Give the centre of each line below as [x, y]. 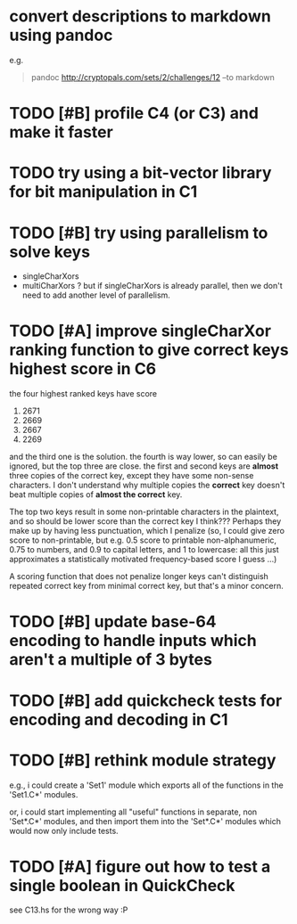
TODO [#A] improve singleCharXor [140, 331]
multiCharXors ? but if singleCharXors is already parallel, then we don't [152, 286]
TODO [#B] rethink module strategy [143, 760]
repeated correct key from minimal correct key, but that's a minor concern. [146, 586]
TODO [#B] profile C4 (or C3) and [134, 114]
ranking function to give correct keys [149, 350]
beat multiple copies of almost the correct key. [96, 495]
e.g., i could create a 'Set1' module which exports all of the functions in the [146, 785]
